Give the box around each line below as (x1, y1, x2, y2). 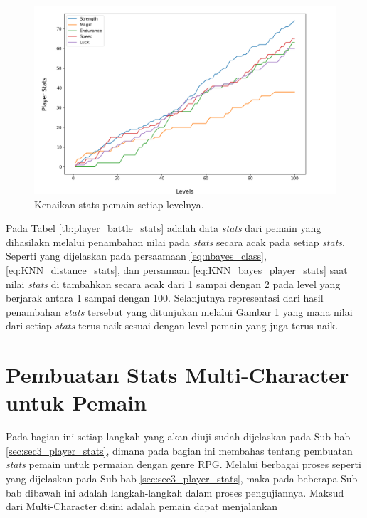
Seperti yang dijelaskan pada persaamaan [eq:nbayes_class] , (6, 248, 267, 263)
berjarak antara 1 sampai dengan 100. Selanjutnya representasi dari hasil (6, 290, 324, 305)
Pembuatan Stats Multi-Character (6, 360, 349, 389)
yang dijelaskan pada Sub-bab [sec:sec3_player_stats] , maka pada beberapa (6, 471, 338, 486)
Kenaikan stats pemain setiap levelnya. (34, 196, 204, 211)
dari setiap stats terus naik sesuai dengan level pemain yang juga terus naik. (6, 318, 339, 333)
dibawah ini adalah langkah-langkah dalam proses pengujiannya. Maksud (25, 485, 344, 499)
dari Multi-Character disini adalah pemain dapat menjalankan (6, 499, 278, 514)
